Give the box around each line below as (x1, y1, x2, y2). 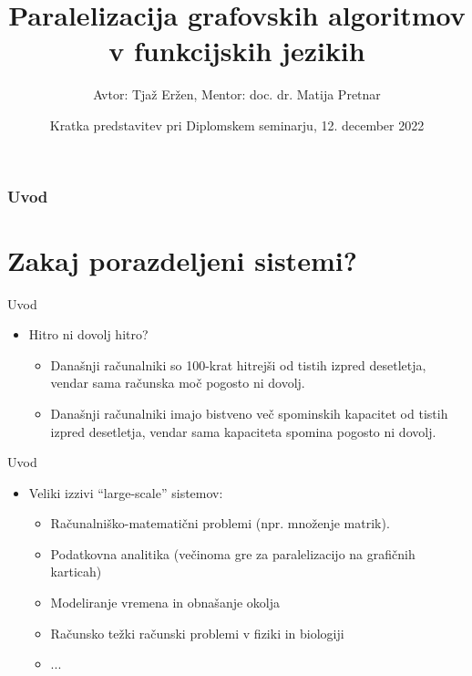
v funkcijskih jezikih (108, 32, 365, 69)
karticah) (50, 562, 102, 581)
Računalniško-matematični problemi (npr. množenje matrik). (50, 514, 390, 533)
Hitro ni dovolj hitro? (28, 325, 149, 344)
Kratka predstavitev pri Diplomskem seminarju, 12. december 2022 (49, 115, 425, 134)
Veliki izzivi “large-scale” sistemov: (28, 483, 223, 502)
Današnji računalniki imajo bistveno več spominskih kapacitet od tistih (50, 403, 448, 422)
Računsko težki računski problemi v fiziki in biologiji (50, 623, 344, 642)
